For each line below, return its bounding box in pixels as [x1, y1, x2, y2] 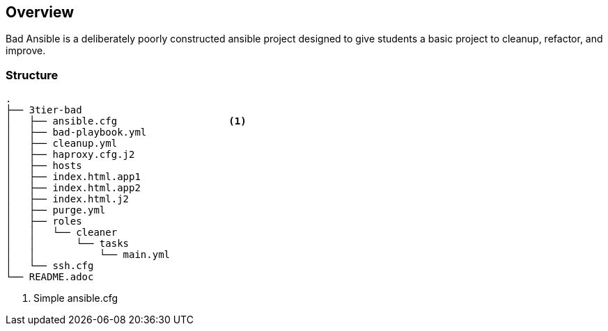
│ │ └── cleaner [6, 227, 118, 239]
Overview [6, 3, 75, 21]
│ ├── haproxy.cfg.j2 [6, 149, 135, 161]
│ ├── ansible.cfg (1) [6, 115, 247, 127]
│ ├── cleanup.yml [6, 138, 118, 150]
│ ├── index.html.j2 [6, 193, 130, 205]
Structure [6, 67, 59, 82]
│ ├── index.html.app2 [6, 182, 141, 194]
